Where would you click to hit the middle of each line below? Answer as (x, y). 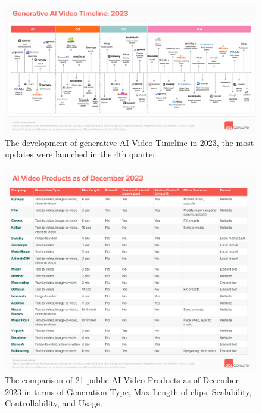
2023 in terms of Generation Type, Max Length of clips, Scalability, (128, 391)
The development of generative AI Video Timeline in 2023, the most (130, 142)
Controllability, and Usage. (54, 403)
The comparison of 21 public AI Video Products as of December (122, 380)
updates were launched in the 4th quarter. (82, 154)
